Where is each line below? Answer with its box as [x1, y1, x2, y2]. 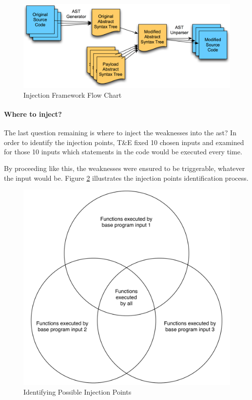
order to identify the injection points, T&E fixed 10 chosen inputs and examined [4, 137, 244, 147]
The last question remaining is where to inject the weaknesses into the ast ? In [4, 127, 236, 138]
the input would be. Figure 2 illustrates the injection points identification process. [4, 172, 249, 183]
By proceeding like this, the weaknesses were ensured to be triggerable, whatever [4, 163, 245, 173]
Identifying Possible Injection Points [23, 386, 132, 397]
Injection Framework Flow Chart [23, 89, 122, 100]
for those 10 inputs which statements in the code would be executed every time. [4, 147, 242, 157]
